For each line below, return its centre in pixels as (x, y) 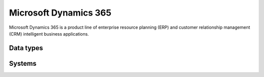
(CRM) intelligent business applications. (49, 34)
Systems (23, 63)
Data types (26, 48)
